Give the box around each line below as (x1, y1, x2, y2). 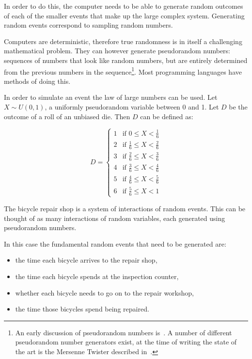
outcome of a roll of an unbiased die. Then (4, 111, 130, 121)
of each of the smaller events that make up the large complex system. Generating (4, 10, 245, 20)
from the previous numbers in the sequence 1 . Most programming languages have (4, 65, 242, 77)
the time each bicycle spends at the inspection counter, (15, 271, 179, 281)
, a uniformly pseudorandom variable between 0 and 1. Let (45, 102, 219, 111)
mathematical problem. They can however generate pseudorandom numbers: (4, 46, 230, 56)
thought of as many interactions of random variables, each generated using (4, 213, 225, 223)
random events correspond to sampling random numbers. (4, 20, 173, 30)
